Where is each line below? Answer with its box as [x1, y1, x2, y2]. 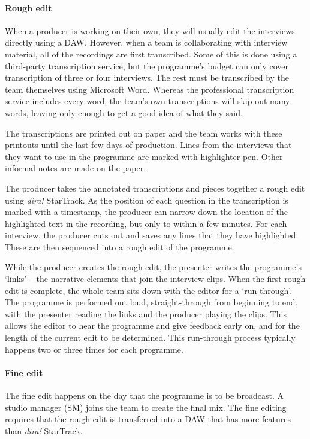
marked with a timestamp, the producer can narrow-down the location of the [5, 205, 288, 218]
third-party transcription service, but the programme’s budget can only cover [5, 59, 289, 72]
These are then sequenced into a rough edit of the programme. [5, 240, 234, 253]
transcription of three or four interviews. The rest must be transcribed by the [5, 71, 290, 84]
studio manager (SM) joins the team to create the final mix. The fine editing [5, 401, 287, 413]
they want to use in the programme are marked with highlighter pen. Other [5, 150, 283, 162]
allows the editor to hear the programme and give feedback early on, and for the [5, 319, 300, 332]
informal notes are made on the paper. [5, 162, 146, 174]
